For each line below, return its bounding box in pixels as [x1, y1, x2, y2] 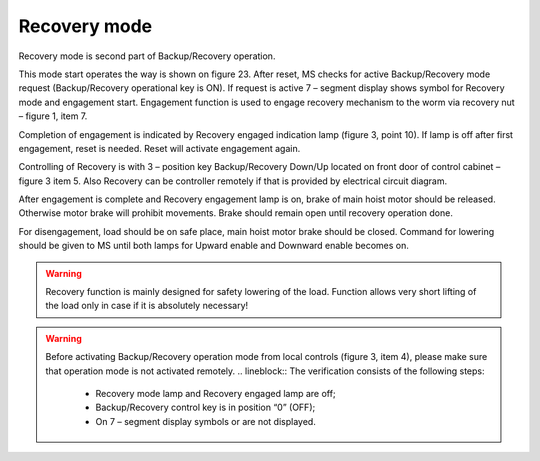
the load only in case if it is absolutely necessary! [45, 300, 249, 312]
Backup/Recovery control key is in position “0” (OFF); [95, 401, 316, 414]
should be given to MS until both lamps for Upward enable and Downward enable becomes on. [18, 240, 409, 252]
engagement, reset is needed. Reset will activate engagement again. [18, 142, 301, 154]
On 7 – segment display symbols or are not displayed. [95, 415, 317, 427]
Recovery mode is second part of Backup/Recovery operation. [18, 50, 276, 62]
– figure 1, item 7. [18, 110, 88, 122]
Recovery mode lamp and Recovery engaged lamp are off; [95, 387, 336, 399]
